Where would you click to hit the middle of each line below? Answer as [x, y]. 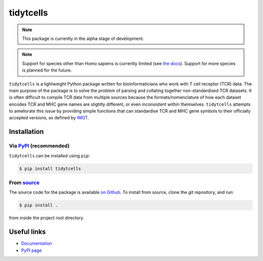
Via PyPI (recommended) [39, 146]
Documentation [37, 243]
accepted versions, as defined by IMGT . [49, 118]
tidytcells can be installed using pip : [49, 155]
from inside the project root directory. [47, 218]
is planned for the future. [47, 70]
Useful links [28, 232]
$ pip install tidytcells [50, 168]
